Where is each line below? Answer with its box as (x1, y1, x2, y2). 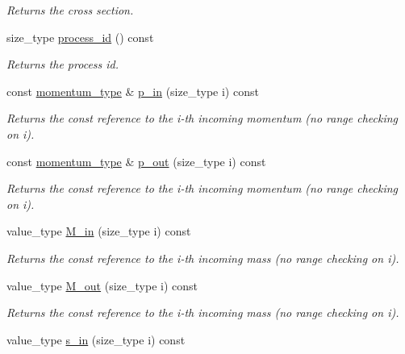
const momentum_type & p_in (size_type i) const (6, 82, 259, 99)
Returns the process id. (6, 56, 119, 73)
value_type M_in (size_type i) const (6, 223, 191, 239)
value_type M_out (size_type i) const (6, 277, 198, 294)
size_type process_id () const (6, 28, 154, 45)
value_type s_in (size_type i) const (6, 331, 186, 348)
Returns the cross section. (6, 2, 134, 18)
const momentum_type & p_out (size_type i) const (6, 152, 266, 169)
